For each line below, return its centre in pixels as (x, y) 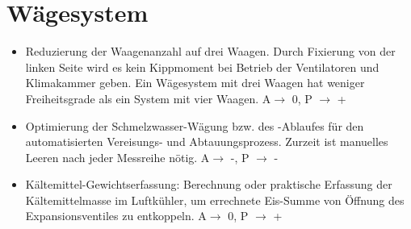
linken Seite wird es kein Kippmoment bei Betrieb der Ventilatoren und (202, 67)
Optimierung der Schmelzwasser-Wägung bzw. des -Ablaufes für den (195, 125)
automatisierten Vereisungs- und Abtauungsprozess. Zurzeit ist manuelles (207, 142)
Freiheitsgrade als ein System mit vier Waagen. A (148, 98)
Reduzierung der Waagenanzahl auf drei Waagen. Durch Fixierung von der (210, 51)
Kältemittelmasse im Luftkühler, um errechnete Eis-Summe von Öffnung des (215, 200)
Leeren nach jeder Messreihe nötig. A (117, 157)
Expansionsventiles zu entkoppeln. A (116, 216)
